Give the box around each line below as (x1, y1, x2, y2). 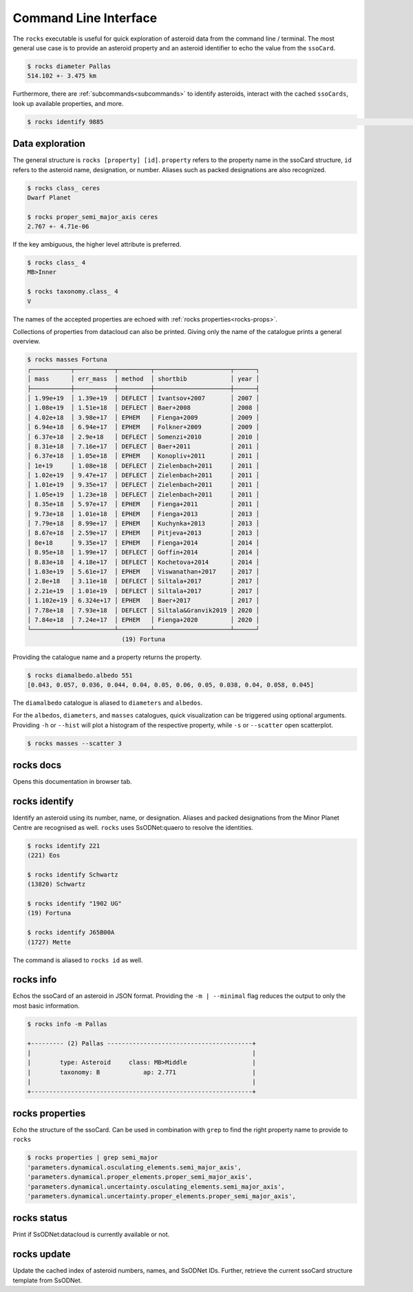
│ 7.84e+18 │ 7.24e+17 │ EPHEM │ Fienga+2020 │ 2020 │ (27, 616, 260, 623)
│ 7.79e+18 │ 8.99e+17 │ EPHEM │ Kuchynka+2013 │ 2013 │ (27, 520, 260, 528)
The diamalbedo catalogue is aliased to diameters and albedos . (12, 699, 203, 707)
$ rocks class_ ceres (27, 184, 100, 192)
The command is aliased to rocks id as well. (12, 956, 143, 964)
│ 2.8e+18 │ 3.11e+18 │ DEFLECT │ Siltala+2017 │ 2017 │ (27, 577, 260, 585)
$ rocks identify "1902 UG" (27, 899, 122, 907)
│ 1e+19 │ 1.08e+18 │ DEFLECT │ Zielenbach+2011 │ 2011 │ (27, 461, 260, 470)
